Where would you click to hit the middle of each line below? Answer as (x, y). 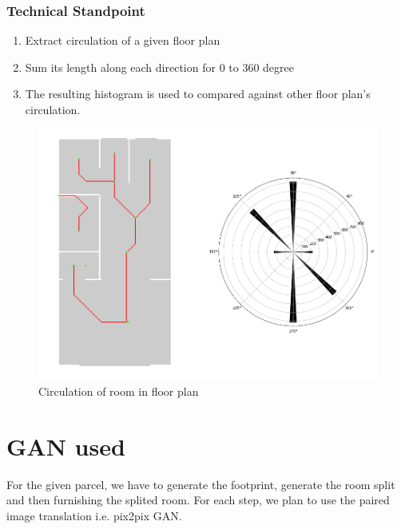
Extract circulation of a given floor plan (123, 40)
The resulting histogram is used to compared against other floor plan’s (198, 94)
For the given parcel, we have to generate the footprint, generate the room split (201, 484)
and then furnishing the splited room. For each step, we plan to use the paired (198, 500)
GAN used (66, 446)
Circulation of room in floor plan (119, 391)
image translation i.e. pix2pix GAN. (94, 515)
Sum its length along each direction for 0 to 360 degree (159, 67)
